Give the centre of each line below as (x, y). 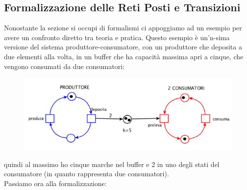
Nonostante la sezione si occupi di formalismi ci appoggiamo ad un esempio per (123, 28)
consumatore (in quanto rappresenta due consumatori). (86, 174)
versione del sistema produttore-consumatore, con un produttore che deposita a (123, 47)
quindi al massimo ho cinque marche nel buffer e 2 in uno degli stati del (112, 164)
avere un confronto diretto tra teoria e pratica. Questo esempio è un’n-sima (117, 37)
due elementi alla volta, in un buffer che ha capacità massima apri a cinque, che (124, 56)
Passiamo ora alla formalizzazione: (55, 183)
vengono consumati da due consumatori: (64, 66)
